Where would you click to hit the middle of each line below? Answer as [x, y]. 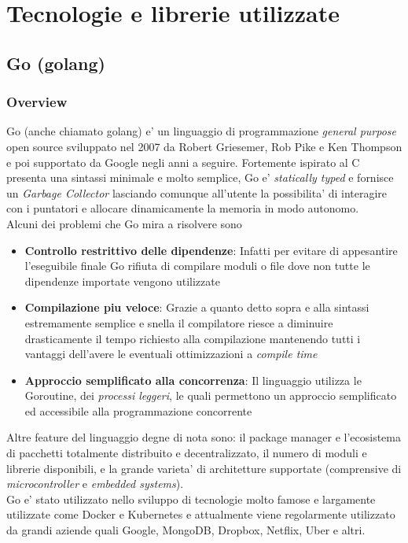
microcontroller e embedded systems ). [95, 484]
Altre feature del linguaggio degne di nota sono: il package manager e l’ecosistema [204, 437]
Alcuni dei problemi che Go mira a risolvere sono [124, 223]
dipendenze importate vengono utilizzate [122, 281]
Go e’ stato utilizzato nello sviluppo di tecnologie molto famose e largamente [191, 499]
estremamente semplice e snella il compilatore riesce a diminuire [179, 322]
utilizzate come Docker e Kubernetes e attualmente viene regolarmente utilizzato [201, 514]
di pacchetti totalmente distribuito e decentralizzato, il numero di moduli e [187, 453]
